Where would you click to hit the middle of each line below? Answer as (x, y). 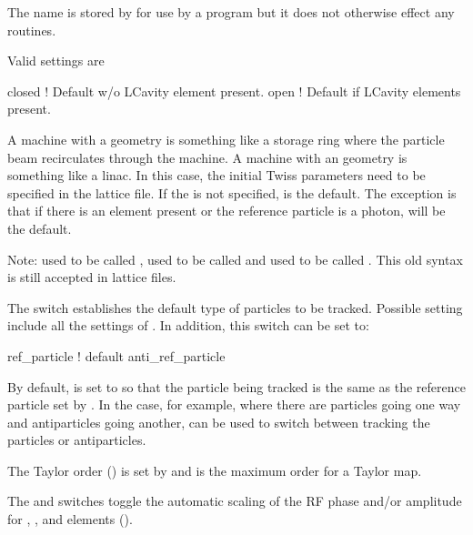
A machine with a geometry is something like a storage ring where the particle (226, 139)
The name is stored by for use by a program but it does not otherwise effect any (231, 12)
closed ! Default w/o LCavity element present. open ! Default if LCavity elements (234, 91)
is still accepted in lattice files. (92, 277)
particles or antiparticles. (77, 440)
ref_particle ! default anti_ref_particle (116, 355)
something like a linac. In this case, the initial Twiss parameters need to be (216, 175)
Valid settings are (56, 61)
